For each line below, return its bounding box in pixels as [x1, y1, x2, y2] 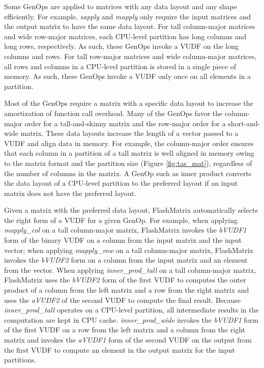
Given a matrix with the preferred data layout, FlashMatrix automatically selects [4, 205, 258, 215]
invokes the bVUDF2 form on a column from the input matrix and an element [4, 254, 248, 265]
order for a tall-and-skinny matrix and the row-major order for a [24, 118, 226, 128]
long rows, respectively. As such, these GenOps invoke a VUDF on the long [4, 41, 239, 51]
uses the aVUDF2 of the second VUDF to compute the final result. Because [4, 294, 241, 305]
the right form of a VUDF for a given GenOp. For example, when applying [4, 214, 238, 225]
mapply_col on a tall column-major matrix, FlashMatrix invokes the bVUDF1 [4, 224, 247, 235]
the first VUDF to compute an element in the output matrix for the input [4, 344, 235, 355]
